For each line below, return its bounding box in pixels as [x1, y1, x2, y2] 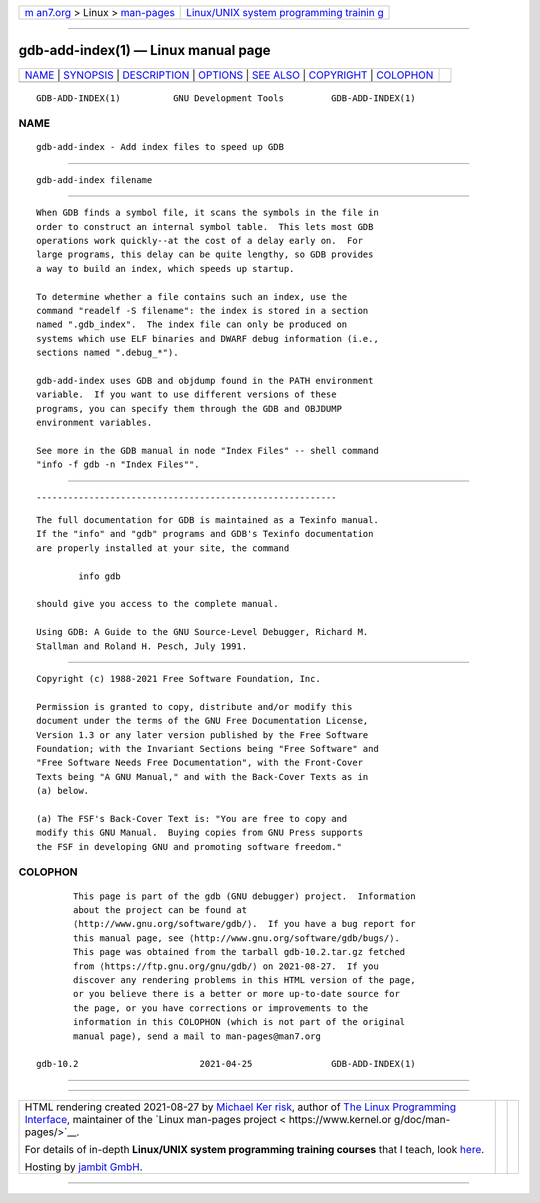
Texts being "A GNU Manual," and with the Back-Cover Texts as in [36, 771, 369, 782]
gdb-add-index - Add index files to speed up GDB [36, 141, 285, 153]
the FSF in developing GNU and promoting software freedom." [36, 841, 342, 852]
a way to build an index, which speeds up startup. [36, 263, 295, 274]
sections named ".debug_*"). [36, 347, 179, 359]
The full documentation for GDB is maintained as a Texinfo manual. [36, 515, 379, 526]
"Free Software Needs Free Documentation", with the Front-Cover [36, 757, 364, 769]
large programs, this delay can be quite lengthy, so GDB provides [36, 249, 374, 260]
